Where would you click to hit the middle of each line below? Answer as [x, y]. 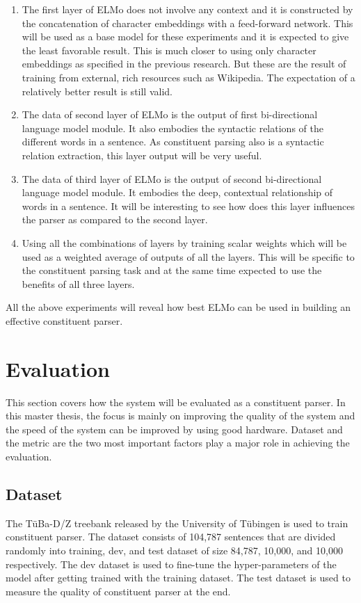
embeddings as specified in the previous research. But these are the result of [184, 64]
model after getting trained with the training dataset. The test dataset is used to [178, 578]
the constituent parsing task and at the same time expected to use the [172, 270]
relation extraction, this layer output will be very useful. [142, 155]
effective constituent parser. [64, 320]
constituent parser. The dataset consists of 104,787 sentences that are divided [171, 537]
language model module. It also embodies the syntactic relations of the [173, 128]
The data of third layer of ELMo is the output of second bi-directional [172, 178]
